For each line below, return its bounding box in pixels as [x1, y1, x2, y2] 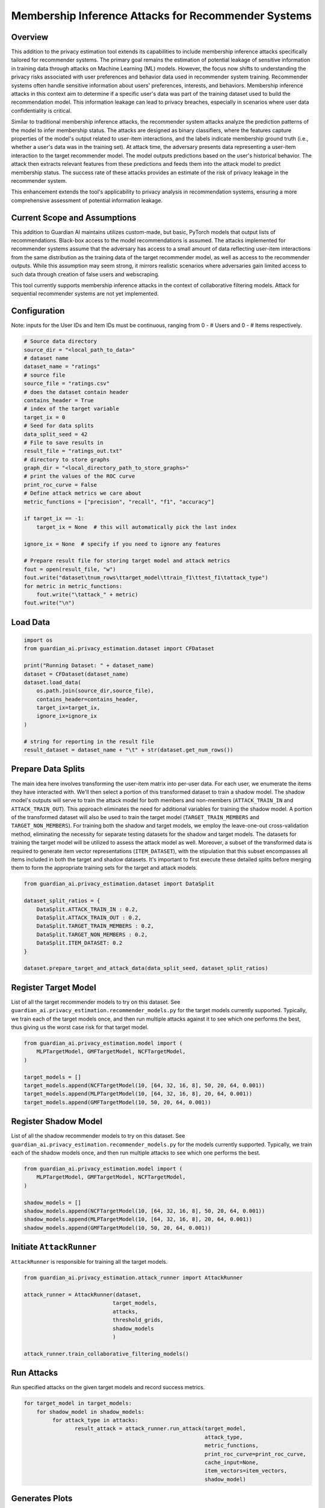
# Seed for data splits [23, 422, 94, 429]
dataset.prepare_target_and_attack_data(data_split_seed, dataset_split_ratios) [23, 965, 268, 972]
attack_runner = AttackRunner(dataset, [23, 1291, 141, 1298]
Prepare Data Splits [11, 764, 85, 775]
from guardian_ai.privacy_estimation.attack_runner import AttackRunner [23, 1275, 243, 1281]
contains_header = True [23, 397, 94, 404]
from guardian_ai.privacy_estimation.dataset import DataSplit [23, 881, 215, 887]
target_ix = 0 [23, 414, 66, 420]
